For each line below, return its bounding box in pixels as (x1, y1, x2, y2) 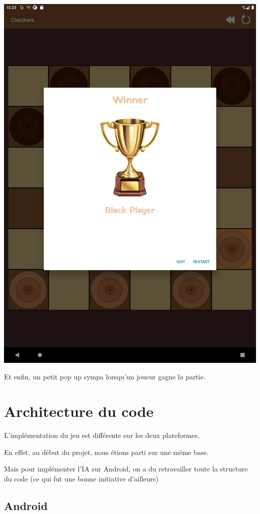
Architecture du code (4, 401, 154, 421)
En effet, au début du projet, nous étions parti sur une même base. (4, 446, 209, 457)
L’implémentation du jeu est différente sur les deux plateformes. (4, 430, 200, 440)
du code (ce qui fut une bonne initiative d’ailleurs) (4, 473, 158, 483)
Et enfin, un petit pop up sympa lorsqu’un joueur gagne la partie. (4, 371, 206, 382)
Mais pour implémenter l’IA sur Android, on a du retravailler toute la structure (4, 463, 248, 474)
